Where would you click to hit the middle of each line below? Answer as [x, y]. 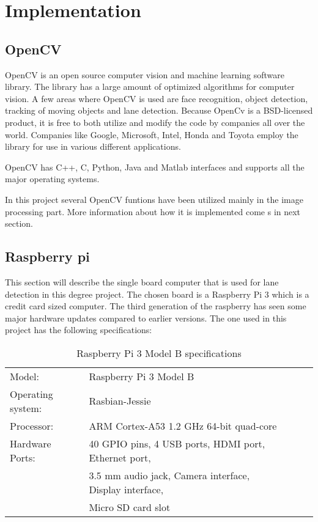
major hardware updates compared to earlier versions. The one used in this [146, 318]
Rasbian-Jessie [120, 401]
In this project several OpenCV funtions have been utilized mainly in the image [154, 199]
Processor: [32, 425]
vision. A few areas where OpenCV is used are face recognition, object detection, [157, 98]
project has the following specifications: [79, 330]
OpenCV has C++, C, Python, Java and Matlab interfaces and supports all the [155, 167]
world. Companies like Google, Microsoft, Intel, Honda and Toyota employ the [152, 134]
